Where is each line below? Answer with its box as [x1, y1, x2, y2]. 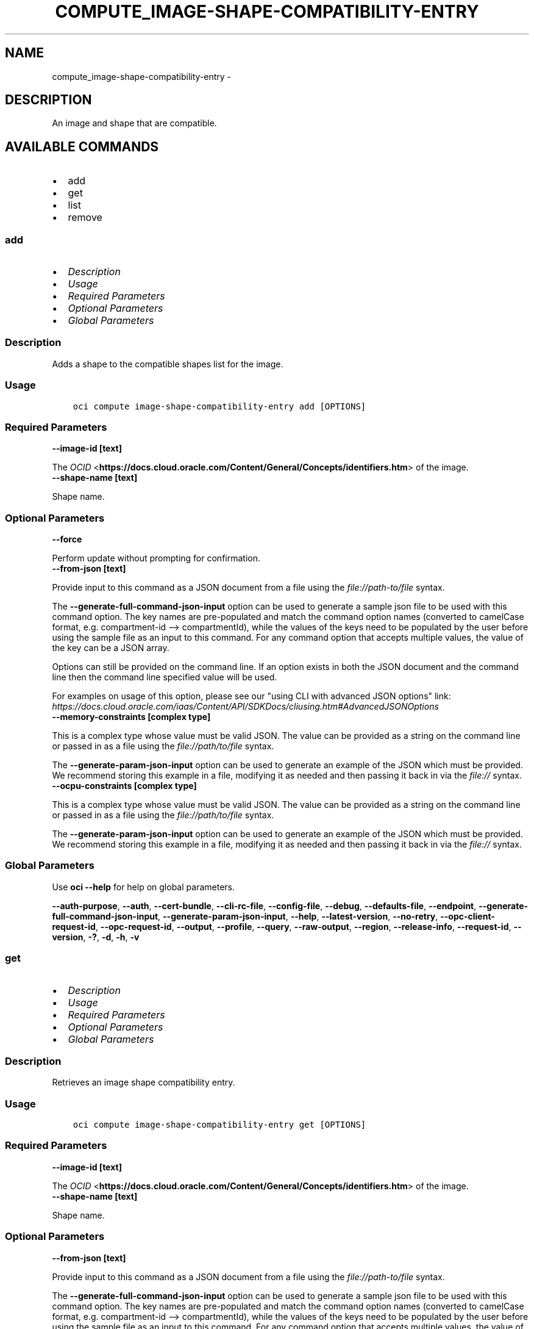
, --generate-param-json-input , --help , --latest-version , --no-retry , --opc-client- [158, 910, 495, 921]
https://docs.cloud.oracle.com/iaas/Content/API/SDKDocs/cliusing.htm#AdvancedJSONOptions [52, 701, 439, 712]
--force [52, 534, 82, 545]
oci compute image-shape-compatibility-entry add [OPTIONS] [73, 401, 366, 411]
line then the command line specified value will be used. [52, 672, 277, 683]
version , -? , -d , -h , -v [52, 931, 140, 942]
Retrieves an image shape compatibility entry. [52, 1077, 235, 1088]
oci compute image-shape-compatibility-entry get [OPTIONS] [73, 1120, 366, 1130]
